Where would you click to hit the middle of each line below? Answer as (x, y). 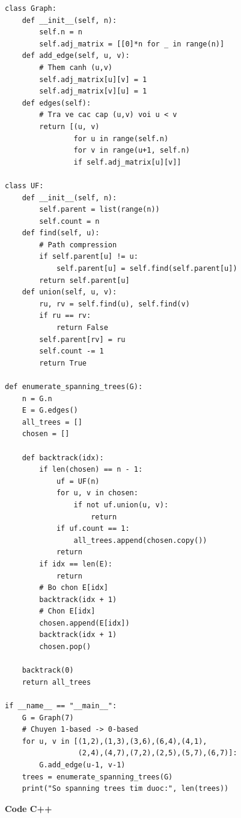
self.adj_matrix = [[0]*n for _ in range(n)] (132, 44)
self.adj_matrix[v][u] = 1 (93, 91)
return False (82, 328)
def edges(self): (56, 103)
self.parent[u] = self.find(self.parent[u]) (147, 269)
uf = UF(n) (78, 481)
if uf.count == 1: (93, 529)
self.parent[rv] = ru (82, 339)
